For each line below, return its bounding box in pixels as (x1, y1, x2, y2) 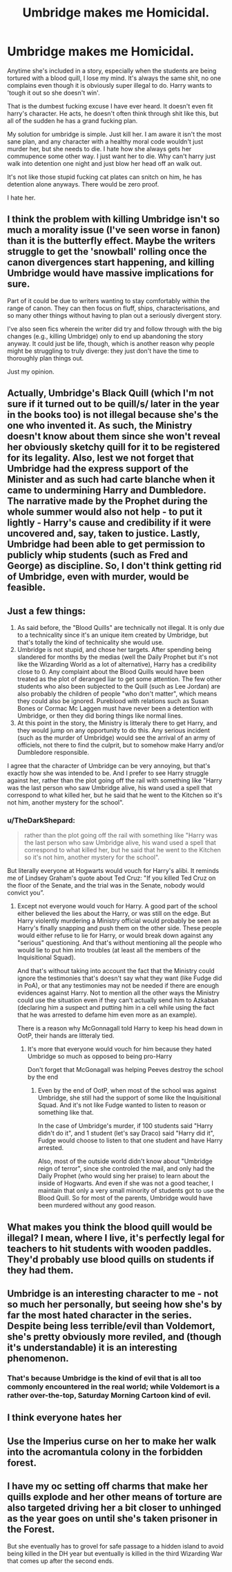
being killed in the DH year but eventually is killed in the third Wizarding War (7, 1549, 223, 1557)
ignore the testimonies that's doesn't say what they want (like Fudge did (17, 974, 222, 982)
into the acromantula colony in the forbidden (7, 1446, 203, 1458)
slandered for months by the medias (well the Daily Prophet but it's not (17, 653, 219, 661)
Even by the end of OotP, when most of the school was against (37, 1086, 217, 1095)
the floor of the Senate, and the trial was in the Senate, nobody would (7, 881, 205, 890)
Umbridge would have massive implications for (7, 267, 214, 279)
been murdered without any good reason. (37, 1201, 157, 1209)
